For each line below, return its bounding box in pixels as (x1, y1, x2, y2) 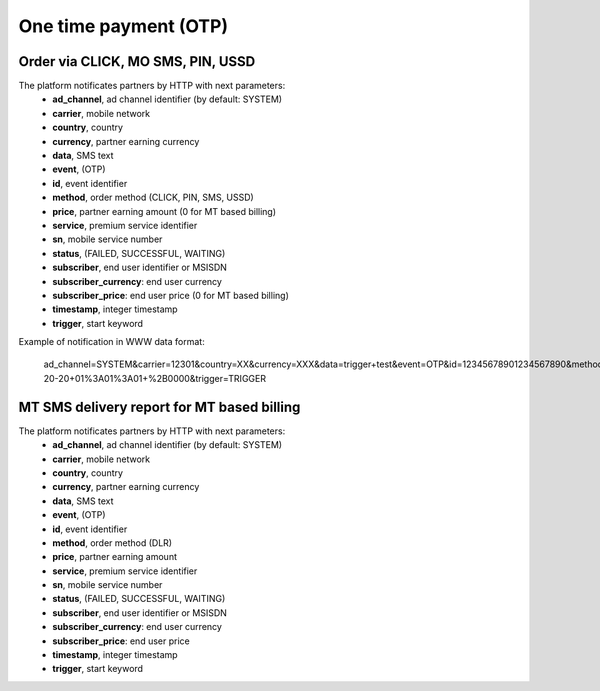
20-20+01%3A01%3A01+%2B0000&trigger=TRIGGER (43, 372, 267, 384)
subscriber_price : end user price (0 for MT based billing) (52, 289, 290, 301)
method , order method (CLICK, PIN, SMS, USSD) (52, 191, 254, 204)
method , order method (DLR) (52, 536, 173, 549)
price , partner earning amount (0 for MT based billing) (52, 205, 277, 217)
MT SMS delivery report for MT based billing (18, 398, 301, 415)
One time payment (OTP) (18, 15, 229, 37)
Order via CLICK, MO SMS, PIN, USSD (18, 53, 256, 70)
